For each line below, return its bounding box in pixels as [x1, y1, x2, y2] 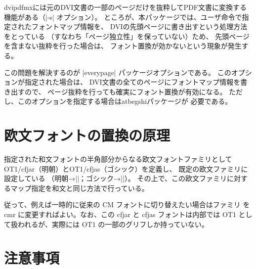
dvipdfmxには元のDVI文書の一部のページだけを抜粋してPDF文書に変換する [4, 2, 247, 12]
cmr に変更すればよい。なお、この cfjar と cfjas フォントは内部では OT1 [4, 209, 236, 220]
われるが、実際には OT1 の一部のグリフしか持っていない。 [17, 219, 209, 229]
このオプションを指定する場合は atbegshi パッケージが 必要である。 [17, 96, 232, 106]
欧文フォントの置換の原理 [4, 125, 171, 145]
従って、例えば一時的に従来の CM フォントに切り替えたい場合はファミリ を [4, 199, 250, 210]
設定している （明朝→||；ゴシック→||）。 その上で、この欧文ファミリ [4, 173, 227, 183]
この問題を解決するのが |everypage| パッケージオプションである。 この [4, 67, 231, 77]
